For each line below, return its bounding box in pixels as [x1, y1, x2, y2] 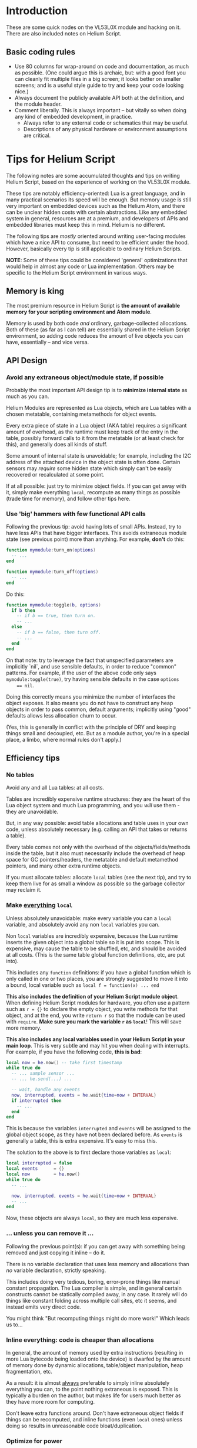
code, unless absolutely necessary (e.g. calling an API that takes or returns [6, 826, 188, 833]
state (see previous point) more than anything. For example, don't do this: [6, 536, 185, 543]
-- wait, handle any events [11, 1087, 81, 1093]
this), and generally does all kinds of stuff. [6, 441, 108, 448]
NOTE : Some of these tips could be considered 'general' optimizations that [6, 256, 188, 263]
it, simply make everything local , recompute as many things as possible [6, 489, 181, 496]
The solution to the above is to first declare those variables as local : [6, 1149, 172, 1156]
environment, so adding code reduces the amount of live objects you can [6, 332, 183, 339]
